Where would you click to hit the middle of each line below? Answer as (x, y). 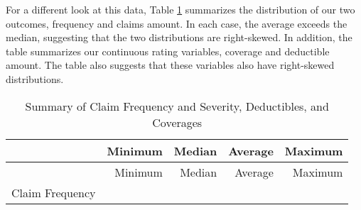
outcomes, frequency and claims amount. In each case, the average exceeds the (177, 23)
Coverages (177, 122)
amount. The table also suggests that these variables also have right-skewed (170, 65)
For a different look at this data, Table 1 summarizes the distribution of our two (180, 9)
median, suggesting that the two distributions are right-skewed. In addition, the (179, 37)
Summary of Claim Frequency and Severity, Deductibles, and (177, 106)
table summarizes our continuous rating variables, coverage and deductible (168, 51)
